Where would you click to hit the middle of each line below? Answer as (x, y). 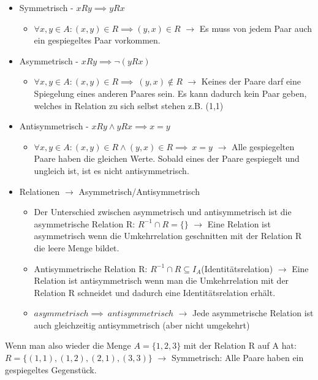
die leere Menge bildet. (77, 247)
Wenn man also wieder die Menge (68, 345)
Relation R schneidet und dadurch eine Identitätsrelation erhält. (155, 292)
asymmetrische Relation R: (85, 223)
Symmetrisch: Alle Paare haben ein (237, 358)
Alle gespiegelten (263, 146)
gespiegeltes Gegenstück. (51, 369)
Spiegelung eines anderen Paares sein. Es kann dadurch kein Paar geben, (170, 93)
